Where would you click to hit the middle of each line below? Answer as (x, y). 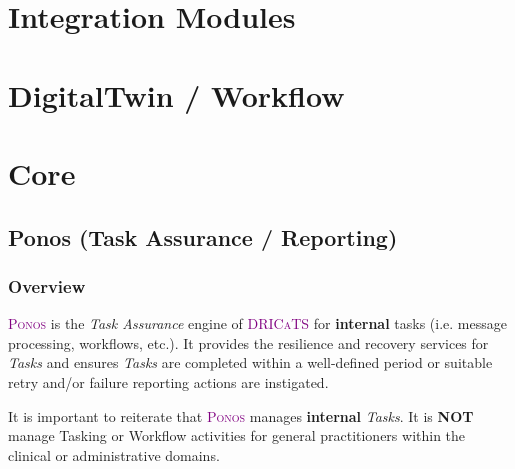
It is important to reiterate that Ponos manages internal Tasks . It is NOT (241, 415)
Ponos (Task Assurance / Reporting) (203, 236)
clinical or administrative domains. (114, 454)
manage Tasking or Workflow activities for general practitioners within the (237, 435)
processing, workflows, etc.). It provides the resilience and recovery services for (248, 342)
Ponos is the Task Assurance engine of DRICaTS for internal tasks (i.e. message (257, 323)
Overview (47, 285)
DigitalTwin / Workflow (176, 94)
